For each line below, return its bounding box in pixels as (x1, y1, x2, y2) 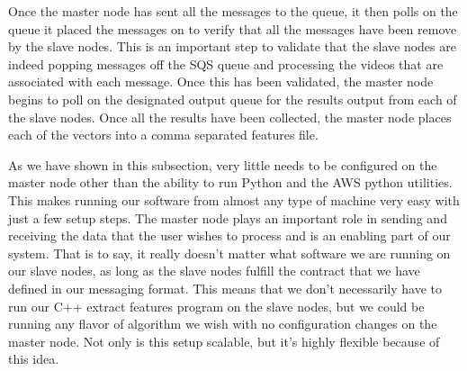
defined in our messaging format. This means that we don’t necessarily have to (8, 278, 442, 297)
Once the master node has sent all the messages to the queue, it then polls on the (8, 2, 458, 20)
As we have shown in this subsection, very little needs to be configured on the (8, 155, 437, 174)
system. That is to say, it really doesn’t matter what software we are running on (8, 243, 451, 262)
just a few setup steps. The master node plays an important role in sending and (8, 208, 447, 227)
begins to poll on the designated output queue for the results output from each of (8, 89, 457, 108)
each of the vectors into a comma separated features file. (8, 125, 319, 144)
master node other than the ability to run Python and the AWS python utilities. (8, 173, 453, 192)
